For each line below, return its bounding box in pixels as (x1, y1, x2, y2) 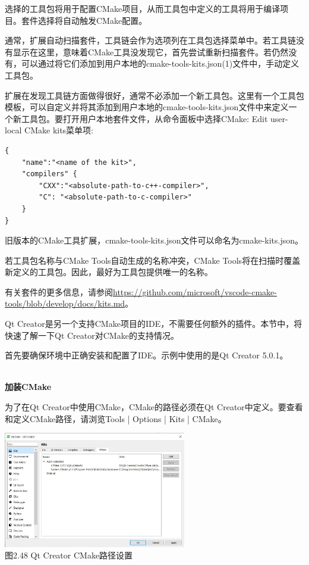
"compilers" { (21, 170, 77, 179)
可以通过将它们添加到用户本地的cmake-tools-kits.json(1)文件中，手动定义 (21, 57, 299, 70)
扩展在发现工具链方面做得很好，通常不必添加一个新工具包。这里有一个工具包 (5, 89, 304, 101)
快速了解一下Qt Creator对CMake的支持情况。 (5, 329, 179, 341)
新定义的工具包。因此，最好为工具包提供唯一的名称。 (5, 266, 213, 278)
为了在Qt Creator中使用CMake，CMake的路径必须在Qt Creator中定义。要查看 (5, 401, 303, 413)
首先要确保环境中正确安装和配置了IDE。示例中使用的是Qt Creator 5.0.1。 (5, 349, 288, 361)
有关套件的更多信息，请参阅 (5, 285, 113, 298)
